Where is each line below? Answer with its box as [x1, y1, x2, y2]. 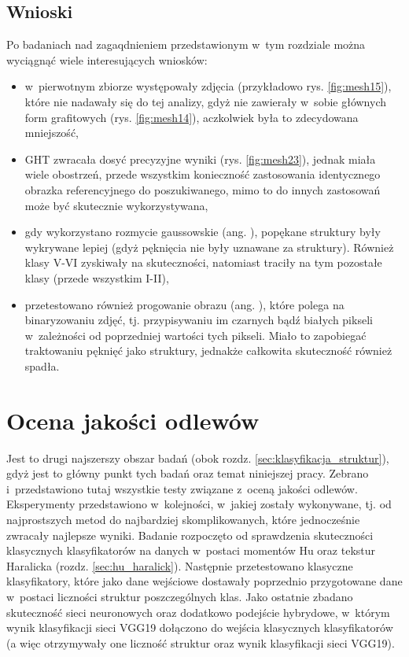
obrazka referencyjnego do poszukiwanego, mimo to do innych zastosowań [24, 181, 381, 197]
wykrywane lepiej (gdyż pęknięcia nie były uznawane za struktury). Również [24, 238, 394, 255]
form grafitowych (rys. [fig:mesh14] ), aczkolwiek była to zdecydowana [24, 109, 359, 125]
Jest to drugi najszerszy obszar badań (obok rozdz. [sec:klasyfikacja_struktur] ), [6, 449, 389, 466]
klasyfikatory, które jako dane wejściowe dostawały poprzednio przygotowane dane [6, 573, 403, 589]
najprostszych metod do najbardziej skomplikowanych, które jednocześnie [6, 511, 360, 527]
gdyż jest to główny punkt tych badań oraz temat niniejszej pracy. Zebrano [6, 465, 369, 482]
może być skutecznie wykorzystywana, [24, 197, 208, 213]
